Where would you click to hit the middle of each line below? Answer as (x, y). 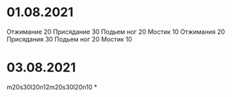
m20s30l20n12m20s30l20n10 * (52, 87)
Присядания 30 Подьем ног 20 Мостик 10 (70, 39)
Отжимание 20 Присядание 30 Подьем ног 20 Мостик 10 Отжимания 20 (116, 32)
